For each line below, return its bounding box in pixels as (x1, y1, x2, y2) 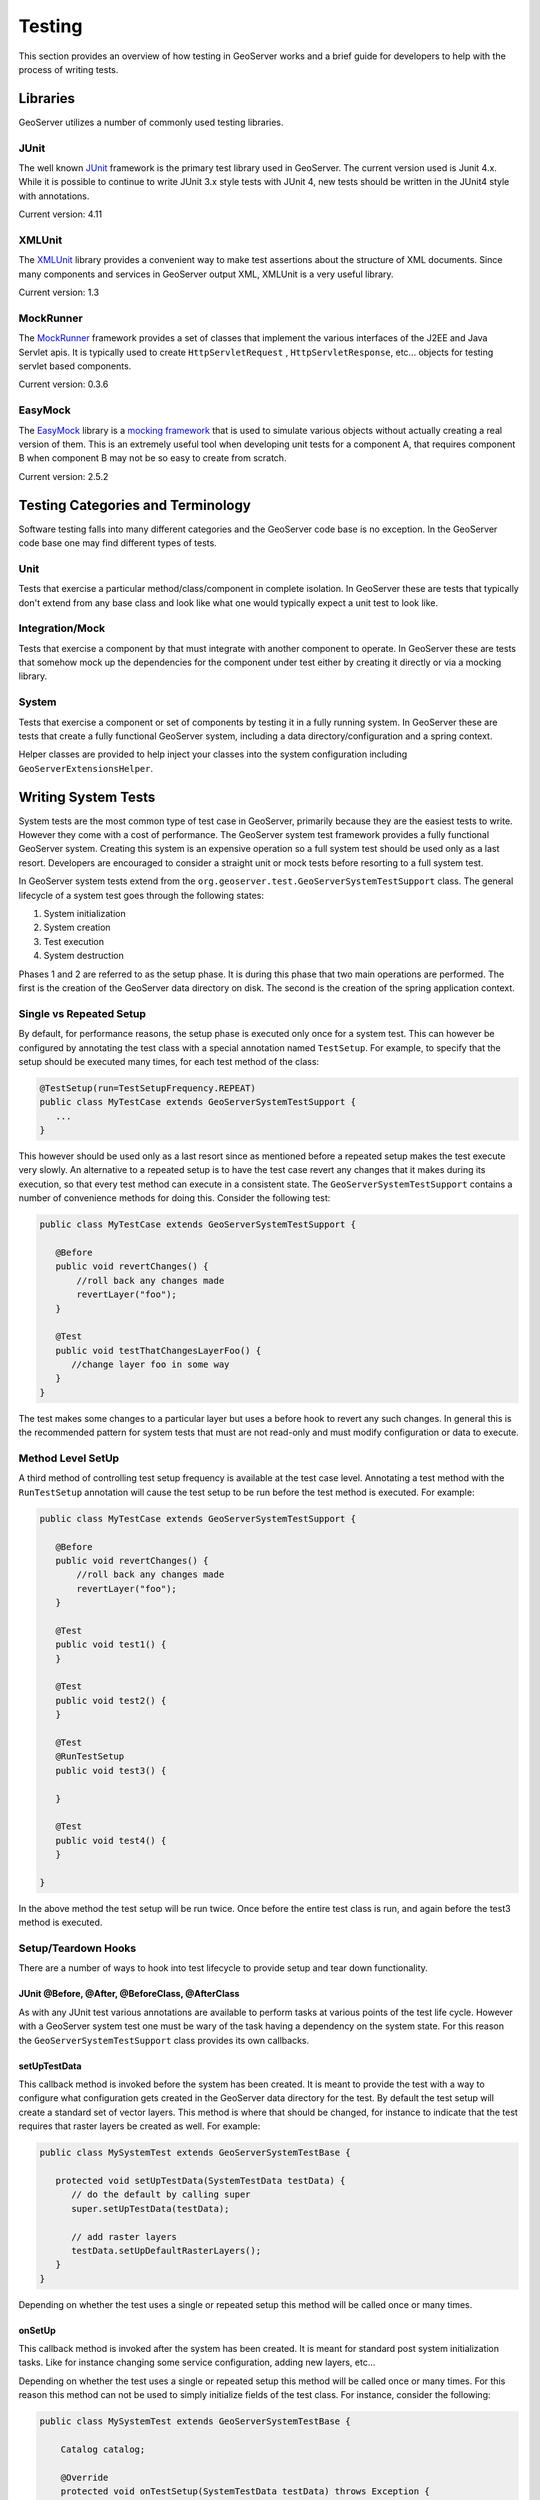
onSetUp (18, 2324, 57, 2336)
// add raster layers (71, 2231, 177, 2242)
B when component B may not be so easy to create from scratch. (18, 452, 287, 464)
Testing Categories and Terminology (18, 496, 252, 514)
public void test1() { (55, 1639, 167, 1650)
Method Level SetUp (18, 1451, 120, 1465)
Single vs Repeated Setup (18, 1006, 147, 1020)
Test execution (43, 935, 105, 947)
